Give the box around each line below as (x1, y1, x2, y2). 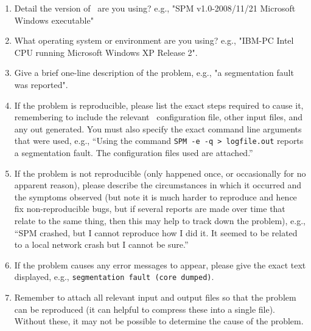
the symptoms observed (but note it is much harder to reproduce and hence (14, 190, 297, 203)
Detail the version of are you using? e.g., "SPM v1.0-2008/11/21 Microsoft (14, 2, 296, 14)
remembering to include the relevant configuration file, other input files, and (14, 111, 302, 123)
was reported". (14, 78, 68, 90)
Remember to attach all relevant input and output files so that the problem (14, 291, 296, 303)
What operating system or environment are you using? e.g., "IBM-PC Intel (14, 34, 294, 47)
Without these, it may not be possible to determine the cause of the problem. (14, 315, 304, 327)
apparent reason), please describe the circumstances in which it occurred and (14, 179, 301, 191)
